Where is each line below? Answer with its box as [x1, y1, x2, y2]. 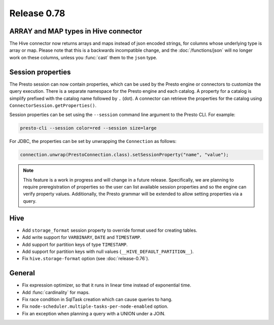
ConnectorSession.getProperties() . [9, 102, 96, 109]
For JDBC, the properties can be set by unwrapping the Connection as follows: [9, 138, 177, 145]
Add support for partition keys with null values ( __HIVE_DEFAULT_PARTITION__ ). [22, 248, 194, 255]
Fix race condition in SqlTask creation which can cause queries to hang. [22, 296, 173, 302]
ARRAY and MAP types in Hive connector [9, 27, 143, 35]
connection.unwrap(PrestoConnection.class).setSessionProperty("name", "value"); [20, 152, 229, 158]
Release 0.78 [9, 8, 65, 19]
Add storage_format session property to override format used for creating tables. [22, 227, 197, 233]
